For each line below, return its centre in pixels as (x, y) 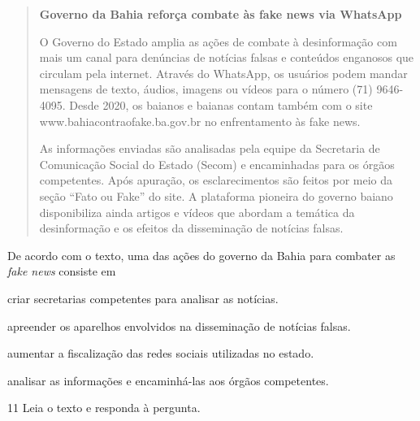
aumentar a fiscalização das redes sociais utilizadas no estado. (161, 353)
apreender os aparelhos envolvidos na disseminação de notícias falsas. (179, 326)
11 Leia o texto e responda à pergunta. (104, 408)
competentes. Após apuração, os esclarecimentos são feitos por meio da (216, 180)
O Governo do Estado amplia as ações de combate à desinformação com (218, 41)
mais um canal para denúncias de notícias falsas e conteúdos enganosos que (227, 57)
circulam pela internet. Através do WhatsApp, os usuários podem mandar (223, 73)
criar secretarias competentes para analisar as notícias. (143, 298)
